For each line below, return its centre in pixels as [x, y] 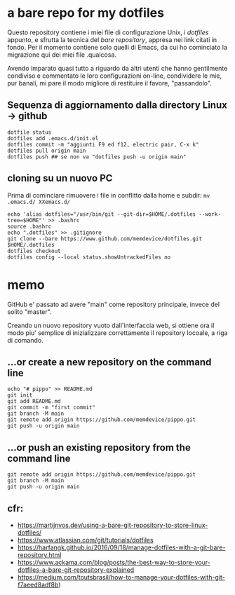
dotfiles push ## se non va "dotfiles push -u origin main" [97, 157]
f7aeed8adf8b [38, 584]
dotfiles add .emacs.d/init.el [53, 138]
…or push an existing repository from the [99, 447]
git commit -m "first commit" [52, 408]
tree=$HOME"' [26, 220]
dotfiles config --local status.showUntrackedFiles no [89, 257]
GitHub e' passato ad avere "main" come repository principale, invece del [113, 304]
